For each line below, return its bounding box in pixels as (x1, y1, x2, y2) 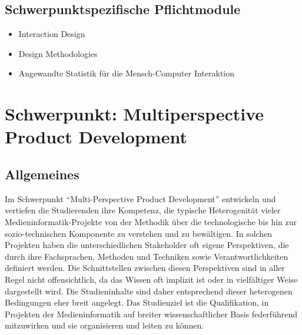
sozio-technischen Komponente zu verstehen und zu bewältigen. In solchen (5, 227, 273, 239)
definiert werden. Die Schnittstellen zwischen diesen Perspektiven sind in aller (5, 262, 285, 274)
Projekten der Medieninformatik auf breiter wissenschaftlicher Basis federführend (5, 307, 297, 320)
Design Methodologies (18, 47, 98, 59)
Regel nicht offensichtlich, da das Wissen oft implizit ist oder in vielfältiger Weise (5, 273, 298, 285)
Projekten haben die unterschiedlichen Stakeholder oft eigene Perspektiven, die (5, 239, 289, 251)
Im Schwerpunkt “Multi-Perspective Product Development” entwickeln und (5, 192, 276, 205)
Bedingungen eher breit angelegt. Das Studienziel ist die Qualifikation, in (5, 296, 269, 309)
